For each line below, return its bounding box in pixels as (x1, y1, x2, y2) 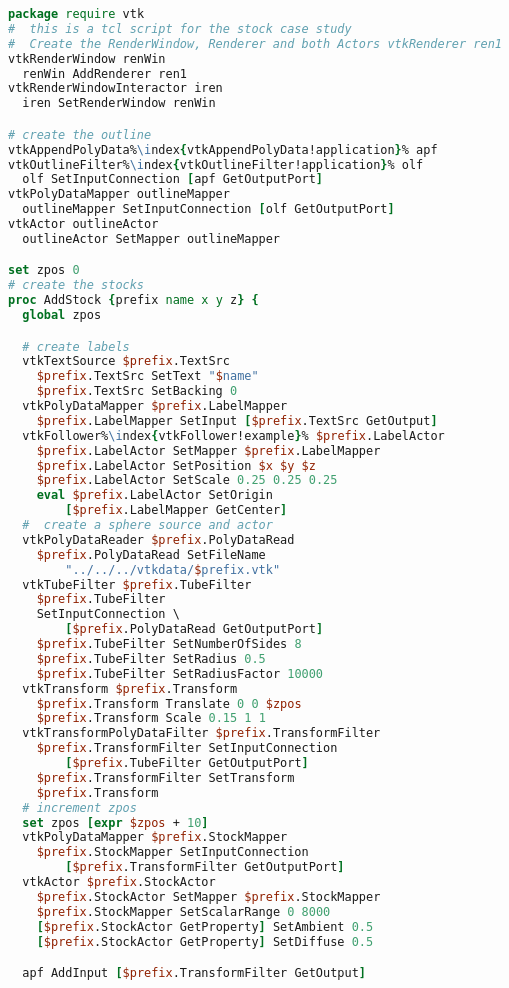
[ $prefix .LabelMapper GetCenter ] (65, 503, 288, 518)
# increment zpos (22, 800, 137, 815)
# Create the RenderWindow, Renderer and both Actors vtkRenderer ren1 (8, 36, 502, 51)
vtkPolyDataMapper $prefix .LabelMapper (22, 399, 288, 414)
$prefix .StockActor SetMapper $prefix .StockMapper (36, 889, 381, 904)
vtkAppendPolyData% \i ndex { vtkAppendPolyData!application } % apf (8, 142, 438, 157)
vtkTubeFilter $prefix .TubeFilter (22, 577, 252, 592)
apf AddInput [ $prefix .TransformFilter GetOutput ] (22, 966, 366, 981)
